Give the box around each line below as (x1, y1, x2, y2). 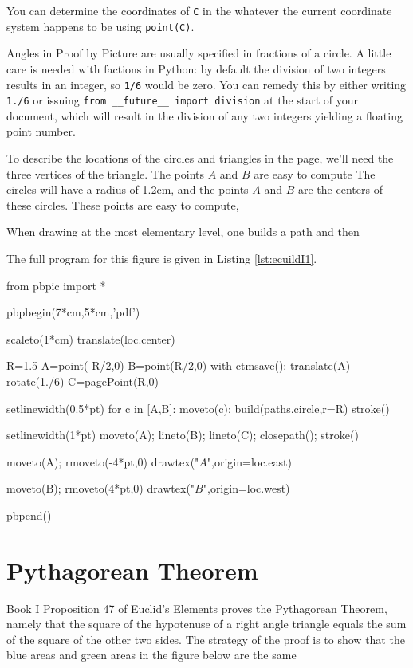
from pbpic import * (6, 277, 106, 293)
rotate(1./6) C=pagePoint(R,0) (6, 372, 159, 389)
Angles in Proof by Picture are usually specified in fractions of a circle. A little (6, 45, 391, 61)
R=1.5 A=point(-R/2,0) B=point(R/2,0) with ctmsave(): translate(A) (6, 357, 351, 374)
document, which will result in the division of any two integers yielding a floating (6, 107, 403, 124)
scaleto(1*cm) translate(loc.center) (6, 330, 175, 347)
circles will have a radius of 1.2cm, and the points (6, 181, 249, 198)
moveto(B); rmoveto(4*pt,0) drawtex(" (6, 480, 195, 497)
